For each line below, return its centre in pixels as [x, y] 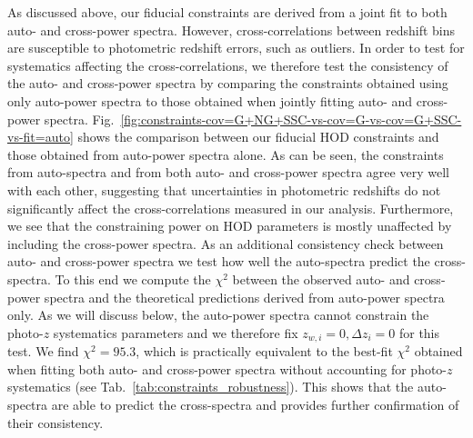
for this [419, 332]
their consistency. [55, 422]
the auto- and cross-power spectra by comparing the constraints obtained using [228, 83]
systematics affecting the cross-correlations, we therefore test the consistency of [228, 65]
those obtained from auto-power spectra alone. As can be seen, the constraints [226, 154]
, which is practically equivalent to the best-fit [264, 351]
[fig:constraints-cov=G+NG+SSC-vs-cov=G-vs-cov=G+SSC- [291, 119]
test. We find [43, 351]
